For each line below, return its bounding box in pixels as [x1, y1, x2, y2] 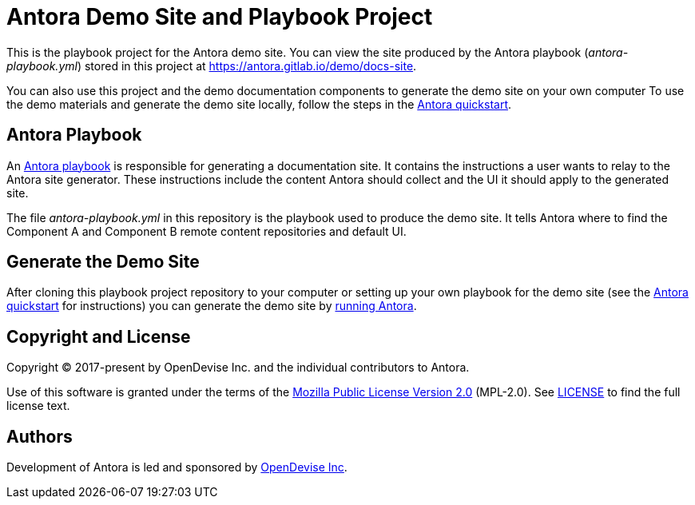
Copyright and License [6, 326, 191, 347]
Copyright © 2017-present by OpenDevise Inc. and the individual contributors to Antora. [6, 360, 470, 375]
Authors [6, 426, 73, 447]
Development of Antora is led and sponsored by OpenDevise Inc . [6, 460, 347, 475]
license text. [6, 399, 70, 413]
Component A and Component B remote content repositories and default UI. [6, 224, 407, 238]
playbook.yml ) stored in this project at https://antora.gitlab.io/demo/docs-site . [6, 58, 417, 73]
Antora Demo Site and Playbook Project [6, 3, 433, 30]
